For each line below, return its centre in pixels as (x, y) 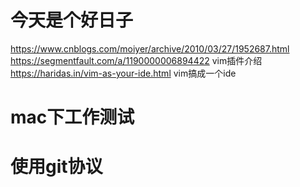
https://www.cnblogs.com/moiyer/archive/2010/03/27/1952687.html (150, 48)
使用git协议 (56, 167)
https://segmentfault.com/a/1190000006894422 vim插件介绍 (136, 60)
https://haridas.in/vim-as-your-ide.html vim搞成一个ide (123, 73)
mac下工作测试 (72, 117)
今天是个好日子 (72, 20)
